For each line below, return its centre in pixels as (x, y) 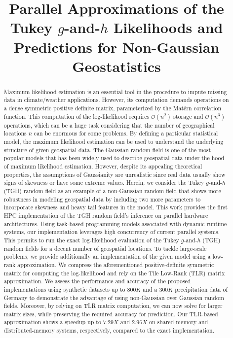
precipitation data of (201, 289)
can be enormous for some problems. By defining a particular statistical (126, 133)
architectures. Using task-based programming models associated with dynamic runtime (115, 223)
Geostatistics (116, 66)
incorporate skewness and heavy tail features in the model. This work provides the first (116, 207)
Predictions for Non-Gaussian (116, 47)
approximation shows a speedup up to (52, 322)
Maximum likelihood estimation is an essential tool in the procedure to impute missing (115, 91)
